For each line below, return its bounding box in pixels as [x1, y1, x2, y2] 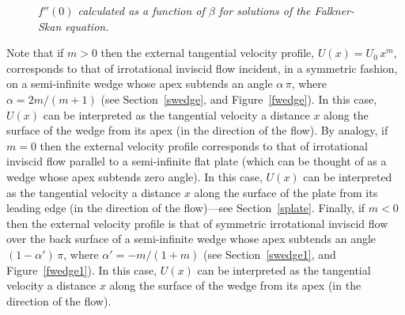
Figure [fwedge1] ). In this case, [6, 261, 157, 278]
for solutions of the [218, 2, 311, 18]
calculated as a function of [78, 2, 205, 18]
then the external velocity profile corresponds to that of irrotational [40, 137, 368, 154]
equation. [65, 17, 109, 34]
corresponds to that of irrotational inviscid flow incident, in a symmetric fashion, [6, 59, 398, 76]
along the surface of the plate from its [194, 184, 378, 200]
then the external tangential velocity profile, [100, 44, 315, 61]
